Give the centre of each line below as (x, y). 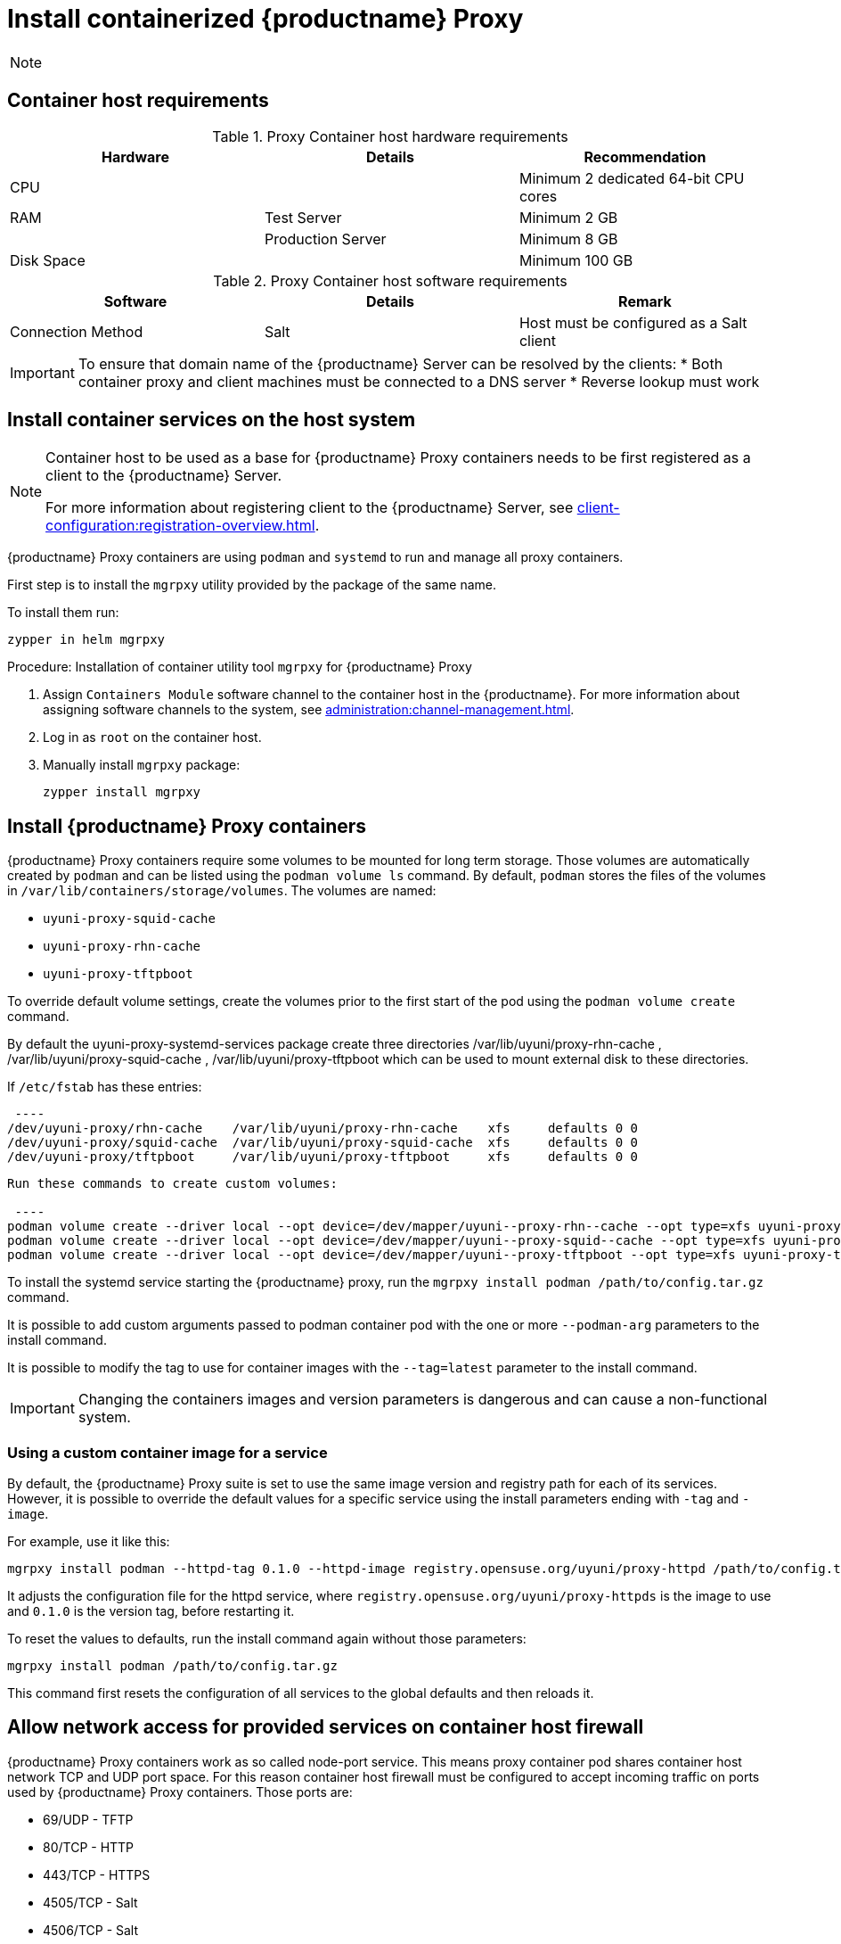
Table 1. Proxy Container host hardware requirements (390, 136)
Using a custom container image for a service (167, 1452)
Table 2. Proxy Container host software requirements (390, 280)
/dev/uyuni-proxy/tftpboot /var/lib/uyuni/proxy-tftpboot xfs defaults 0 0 (323, 1157)
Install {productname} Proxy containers (187, 826)
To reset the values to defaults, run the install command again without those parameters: (267, 1639)
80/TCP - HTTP (89, 1847)
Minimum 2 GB (568, 217)
